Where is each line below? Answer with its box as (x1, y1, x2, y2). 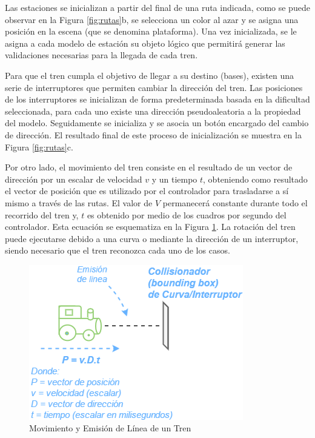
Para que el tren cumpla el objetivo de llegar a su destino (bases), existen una (5, 69, 294, 81)
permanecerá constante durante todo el (162, 196, 308, 209)
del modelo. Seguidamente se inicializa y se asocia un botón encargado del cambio (5, 116, 309, 129)
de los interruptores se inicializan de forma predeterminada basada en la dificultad (5, 93, 310, 106)
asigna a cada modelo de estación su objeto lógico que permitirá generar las (5, 36, 285, 49)
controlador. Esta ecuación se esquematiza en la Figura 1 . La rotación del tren (5, 220, 296, 233)
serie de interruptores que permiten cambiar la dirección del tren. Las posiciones (5, 81, 303, 93)
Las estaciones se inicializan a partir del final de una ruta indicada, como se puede (5, 1, 310, 13)
